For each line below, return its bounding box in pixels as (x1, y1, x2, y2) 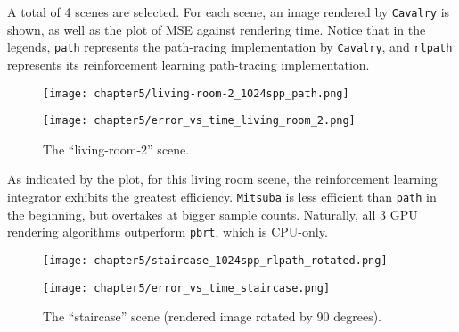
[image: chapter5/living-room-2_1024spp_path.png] (43, 87, 349, 100)
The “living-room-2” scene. (43, 139, 190, 158)
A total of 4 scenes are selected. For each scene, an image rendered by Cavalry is (7, 3, 450, 21)
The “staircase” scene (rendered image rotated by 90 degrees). (43, 307, 381, 326)
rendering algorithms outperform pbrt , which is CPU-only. (7, 222, 328, 241)
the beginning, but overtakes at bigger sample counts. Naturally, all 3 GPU (7, 204, 418, 223)
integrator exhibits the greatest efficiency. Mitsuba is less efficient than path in (7, 187, 437, 205)
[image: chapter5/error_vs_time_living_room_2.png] (43, 114, 356, 128)
